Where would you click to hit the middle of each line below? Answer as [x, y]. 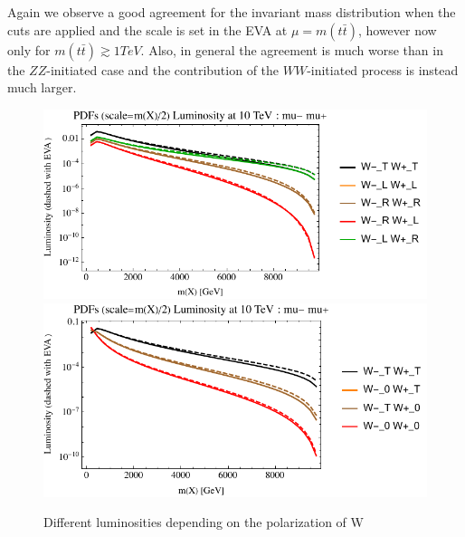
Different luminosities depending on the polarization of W [204, 522]
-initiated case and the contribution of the [163, 69]
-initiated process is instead [383, 69]
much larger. [42, 87]
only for [29, 49]
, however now [397, 29]
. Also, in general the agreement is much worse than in [292, 49]
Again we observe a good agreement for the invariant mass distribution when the [232, 12]
